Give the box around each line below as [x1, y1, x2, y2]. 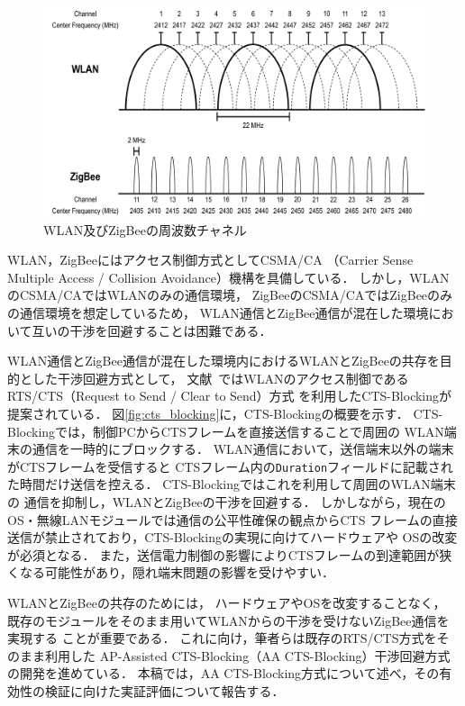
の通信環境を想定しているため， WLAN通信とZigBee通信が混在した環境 [7, 303, 429, 322]
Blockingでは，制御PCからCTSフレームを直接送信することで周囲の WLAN [7, 421, 444, 440]
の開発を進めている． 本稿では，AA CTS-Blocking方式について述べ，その [7, 664, 440, 683]
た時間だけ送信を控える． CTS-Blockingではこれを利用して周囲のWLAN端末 [7, 475, 456, 493]
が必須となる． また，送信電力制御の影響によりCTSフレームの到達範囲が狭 [7, 545, 452, 564]
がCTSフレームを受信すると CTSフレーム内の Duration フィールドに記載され [7, 457, 453, 475]
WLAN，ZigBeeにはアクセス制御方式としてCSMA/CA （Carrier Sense [7, 250, 414, 269]
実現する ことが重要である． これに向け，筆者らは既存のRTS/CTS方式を [7, 629, 437, 647]
